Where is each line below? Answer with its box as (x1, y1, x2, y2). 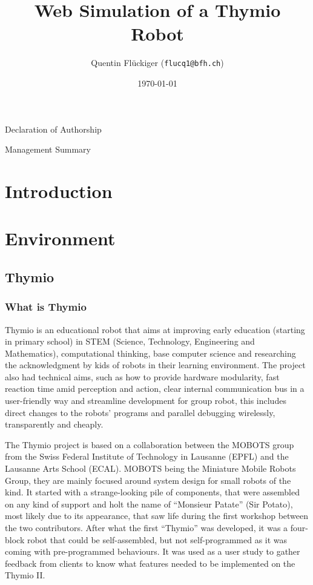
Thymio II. (5, 569, 45, 581)
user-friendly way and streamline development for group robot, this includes (5, 394, 286, 407)
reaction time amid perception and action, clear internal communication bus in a (5, 382, 305, 395)
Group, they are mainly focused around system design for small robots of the (5, 474, 291, 486)
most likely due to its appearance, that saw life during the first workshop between (5, 509, 309, 522)
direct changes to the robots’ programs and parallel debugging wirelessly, (5, 406, 275, 418)
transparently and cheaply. (5, 418, 104, 431)
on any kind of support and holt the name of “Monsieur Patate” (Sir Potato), (5, 497, 293, 510)
